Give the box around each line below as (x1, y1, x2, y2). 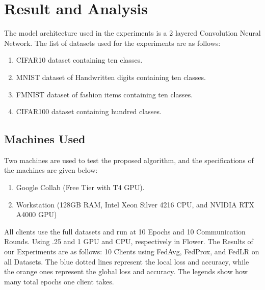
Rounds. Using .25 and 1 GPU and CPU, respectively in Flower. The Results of (4, 236, 253, 247)
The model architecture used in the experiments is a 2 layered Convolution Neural (4, 28, 261, 38)
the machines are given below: (4, 165, 98, 175)
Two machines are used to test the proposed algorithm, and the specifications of (4, 154, 254, 165)
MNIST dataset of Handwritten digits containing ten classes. (16, 71, 206, 82)
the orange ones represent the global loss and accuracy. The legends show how (4, 266, 248, 277)
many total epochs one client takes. (4, 276, 114, 286)
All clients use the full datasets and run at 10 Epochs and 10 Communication (4, 226, 246, 236)
